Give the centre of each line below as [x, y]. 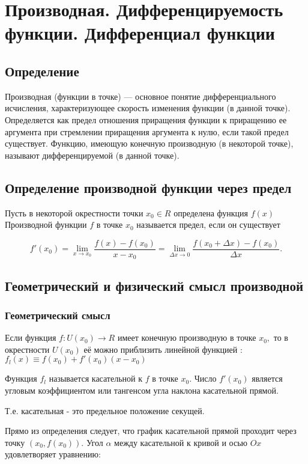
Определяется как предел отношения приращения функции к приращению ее [146, 119]
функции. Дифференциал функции [140, 33]
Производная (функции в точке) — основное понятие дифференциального [140, 96]
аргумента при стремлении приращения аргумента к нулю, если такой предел [147, 131]
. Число [203, 378]
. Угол [92, 442]
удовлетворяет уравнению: [53, 454]
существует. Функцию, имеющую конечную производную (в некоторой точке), [149, 143]
